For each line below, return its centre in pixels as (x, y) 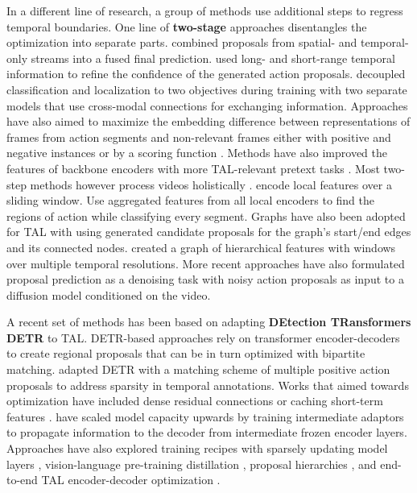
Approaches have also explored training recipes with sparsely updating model (197, 448)
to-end (22, 480)
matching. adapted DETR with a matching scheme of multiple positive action (198, 369)
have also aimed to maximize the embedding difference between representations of (208, 121)
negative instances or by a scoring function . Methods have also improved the (197, 153)
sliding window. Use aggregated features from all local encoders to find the (191, 200)
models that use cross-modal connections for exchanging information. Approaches (207, 105)
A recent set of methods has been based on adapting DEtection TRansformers (209, 322)
